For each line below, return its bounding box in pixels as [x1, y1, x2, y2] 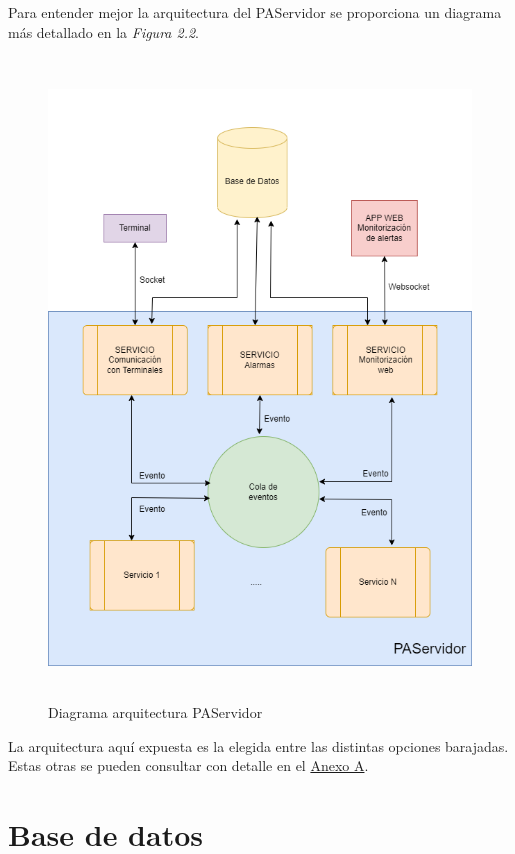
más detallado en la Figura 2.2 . [8, 21, 200, 42]
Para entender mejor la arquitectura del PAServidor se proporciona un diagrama [8, 2, 502, 22]
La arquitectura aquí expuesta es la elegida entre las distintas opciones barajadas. [8, 735, 509, 756]
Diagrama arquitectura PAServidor [48, 702, 263, 723]
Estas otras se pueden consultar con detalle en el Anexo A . [8, 755, 369, 776]
